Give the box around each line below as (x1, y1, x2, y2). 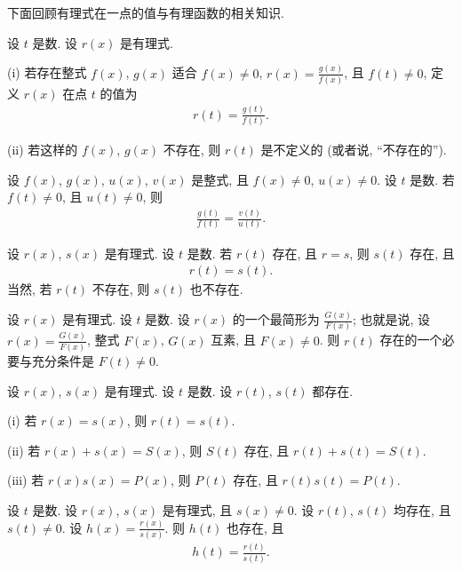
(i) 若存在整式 (7, 63, 87, 82)
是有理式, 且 (162, 500, 233, 519)
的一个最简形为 (232, 310, 320, 329)
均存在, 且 (394, 500, 451, 519)
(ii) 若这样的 (7, 140, 78, 159)
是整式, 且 (191, 170, 249, 188)
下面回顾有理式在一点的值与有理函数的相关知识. (7, 4, 284, 21)
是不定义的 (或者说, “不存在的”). (260, 140, 447, 159)
